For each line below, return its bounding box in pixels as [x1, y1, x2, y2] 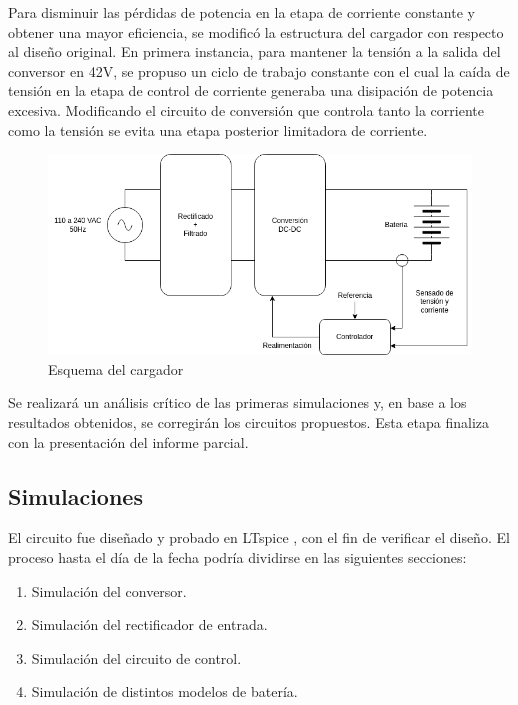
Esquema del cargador [48, 358, 184, 379]
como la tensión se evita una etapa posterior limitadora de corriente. [8, 119, 428, 140]
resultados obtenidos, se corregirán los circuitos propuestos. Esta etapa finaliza [8, 412, 490, 433]
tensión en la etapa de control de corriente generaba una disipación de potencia [8, 80, 494, 101]
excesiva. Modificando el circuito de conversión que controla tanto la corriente [8, 99, 484, 120]
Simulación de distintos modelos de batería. [31, 681, 298, 702]
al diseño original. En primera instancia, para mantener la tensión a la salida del [8, 41, 501, 62]
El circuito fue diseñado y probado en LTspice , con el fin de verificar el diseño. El [8, 527, 510, 548]
